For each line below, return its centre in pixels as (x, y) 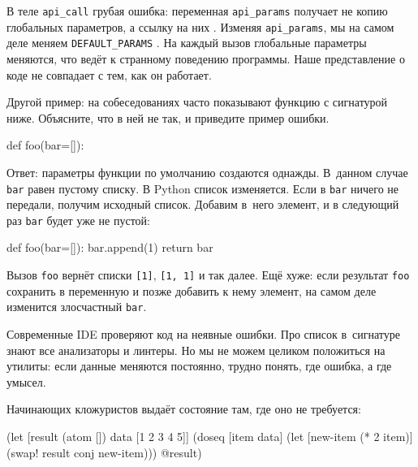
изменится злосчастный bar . (77, 307)
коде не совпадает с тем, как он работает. (109, 74)
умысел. (26, 381)
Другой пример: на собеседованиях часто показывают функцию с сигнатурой (197, 102)
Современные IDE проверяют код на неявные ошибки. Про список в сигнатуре (203, 333)
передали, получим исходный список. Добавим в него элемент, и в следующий (203, 204)
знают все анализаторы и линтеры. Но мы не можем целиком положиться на (196, 350)
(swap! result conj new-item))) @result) (104, 452)
